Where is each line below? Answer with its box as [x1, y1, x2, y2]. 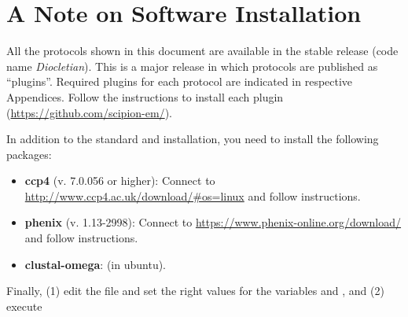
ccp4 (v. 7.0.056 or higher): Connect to [24, 172, 215, 189]
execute [6, 297, 42, 314]
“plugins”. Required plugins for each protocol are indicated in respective [6, 73, 353, 90]
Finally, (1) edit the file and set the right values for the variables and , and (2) [6, 282, 384, 299]
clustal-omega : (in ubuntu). [24, 256, 167, 272]
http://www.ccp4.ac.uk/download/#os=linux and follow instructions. [24, 187, 361, 204]
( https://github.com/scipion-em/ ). [6, 104, 172, 120]
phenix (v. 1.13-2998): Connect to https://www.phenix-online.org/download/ [24, 214, 402, 230]
